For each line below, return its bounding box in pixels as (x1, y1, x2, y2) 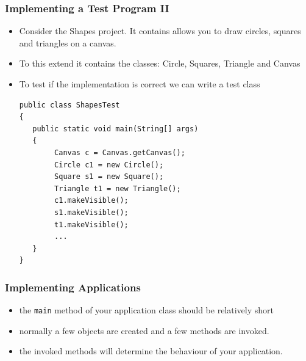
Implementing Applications (5, 279, 141, 294)
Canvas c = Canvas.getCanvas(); (54, 148, 185, 157)
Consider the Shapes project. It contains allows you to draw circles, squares (19, 24, 301, 37)
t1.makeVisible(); (54, 220, 129, 229)
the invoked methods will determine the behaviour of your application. (19, 345, 283, 357)
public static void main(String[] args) (32, 124, 199, 133)
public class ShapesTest (19, 100, 120, 109)
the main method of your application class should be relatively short (19, 304, 274, 316)
